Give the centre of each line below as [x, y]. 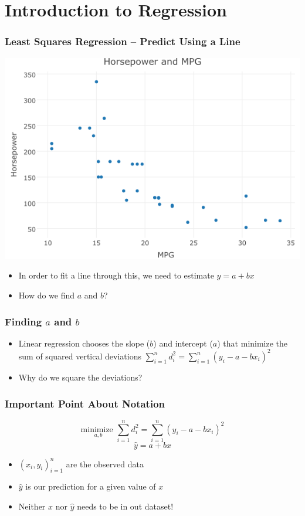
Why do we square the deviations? [80, 377]
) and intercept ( [183, 343]
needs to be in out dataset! [125, 506]
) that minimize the [253, 343]
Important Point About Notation [85, 403]
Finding [23, 321]
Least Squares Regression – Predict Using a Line [123, 41]
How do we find [47, 295]
